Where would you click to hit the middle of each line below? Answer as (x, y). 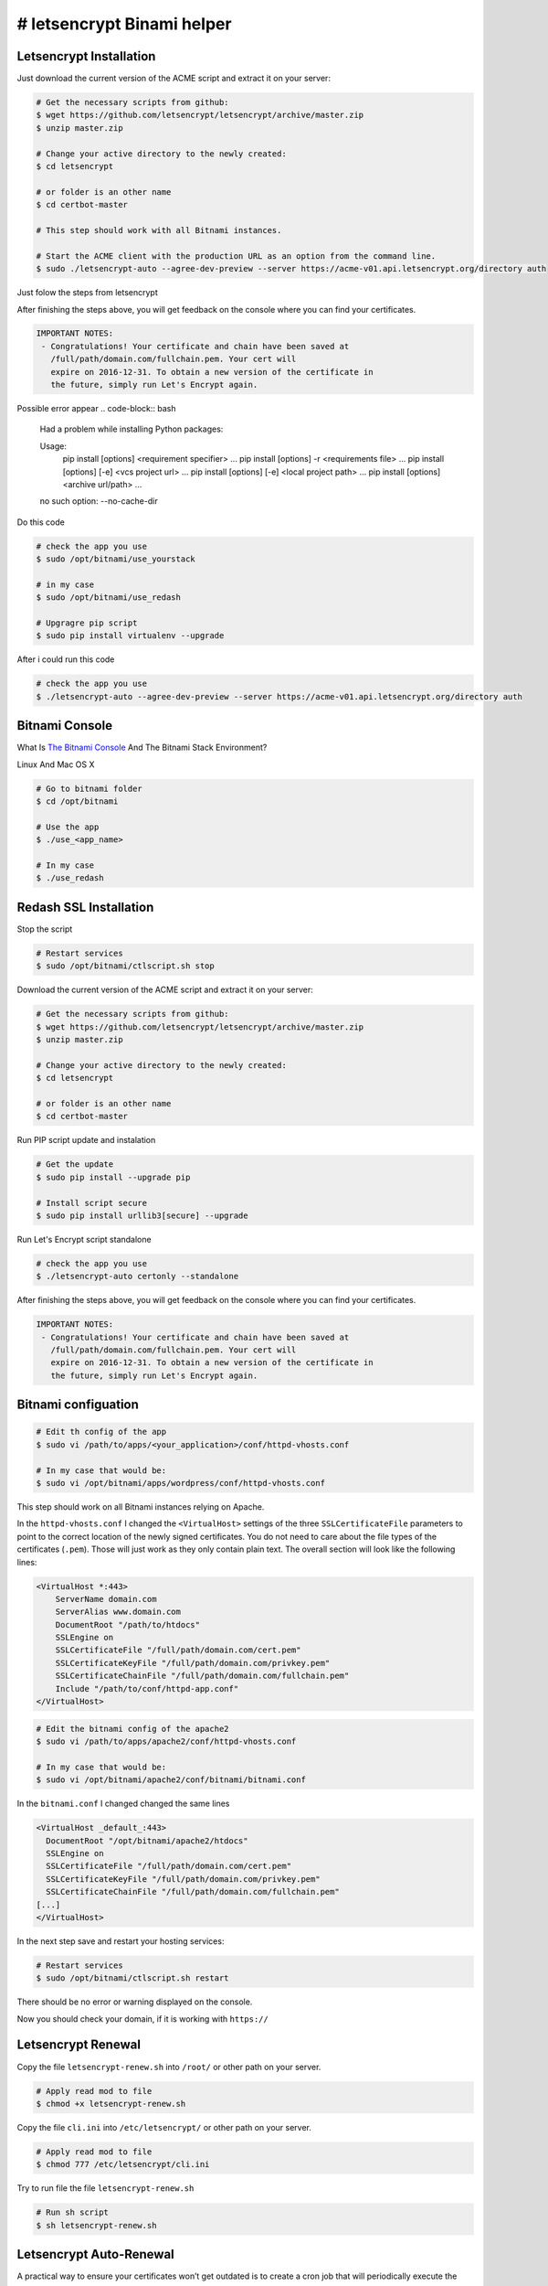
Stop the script (45, 929)
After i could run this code (66, 659)
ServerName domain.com (106, 1599)
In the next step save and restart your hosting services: (121, 1941)
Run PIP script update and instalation (86, 1140)
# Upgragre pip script (87, 623)
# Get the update (75, 1164)
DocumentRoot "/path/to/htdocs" (128, 1624)
